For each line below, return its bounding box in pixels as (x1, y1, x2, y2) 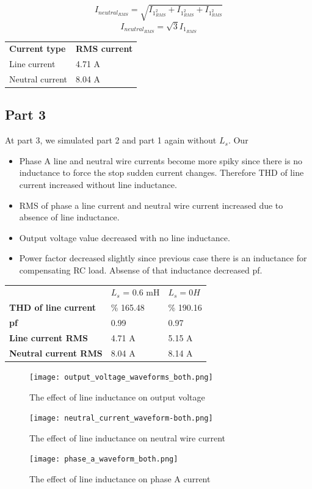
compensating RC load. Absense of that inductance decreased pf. (19, 264, 263, 277)
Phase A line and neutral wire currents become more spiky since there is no (19, 154, 302, 167)
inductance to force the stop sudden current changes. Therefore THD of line (19, 166, 304, 179)
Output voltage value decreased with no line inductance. (19, 231, 230, 244)
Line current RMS (9, 331, 89, 344)
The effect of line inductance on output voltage (29, 390, 205, 403)
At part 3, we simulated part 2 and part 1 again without (5, 134, 217, 147)
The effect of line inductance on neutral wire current (29, 431, 225, 444)
